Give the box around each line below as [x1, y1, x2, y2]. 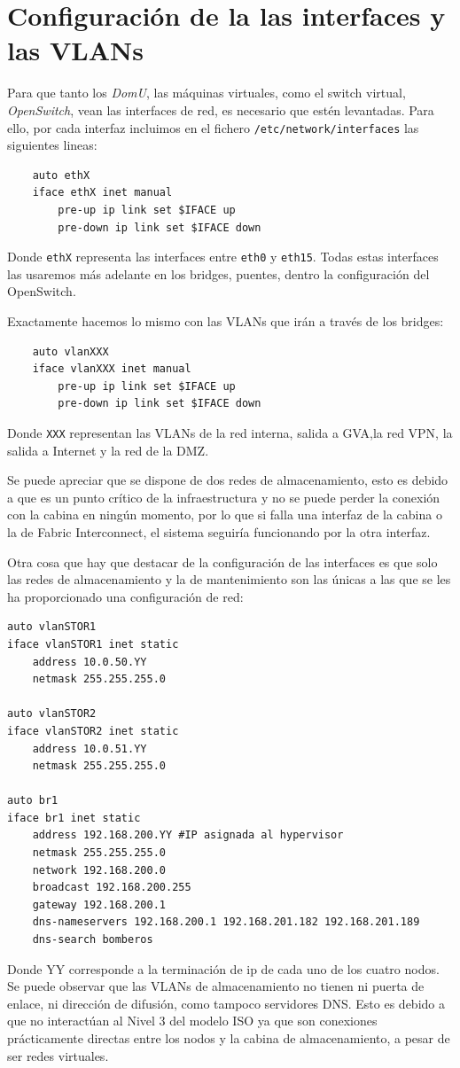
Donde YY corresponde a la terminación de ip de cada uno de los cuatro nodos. [7, 959, 440, 978]
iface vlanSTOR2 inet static [7, 724, 179, 737]
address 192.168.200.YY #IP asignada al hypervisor [32, 829, 344, 842]
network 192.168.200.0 [32, 863, 166, 877]
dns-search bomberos [32, 933, 153, 947]
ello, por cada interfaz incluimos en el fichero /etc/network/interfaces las [7, 118, 419, 136]
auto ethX [32, 168, 90, 182]
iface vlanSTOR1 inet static [7, 637, 179, 651]
